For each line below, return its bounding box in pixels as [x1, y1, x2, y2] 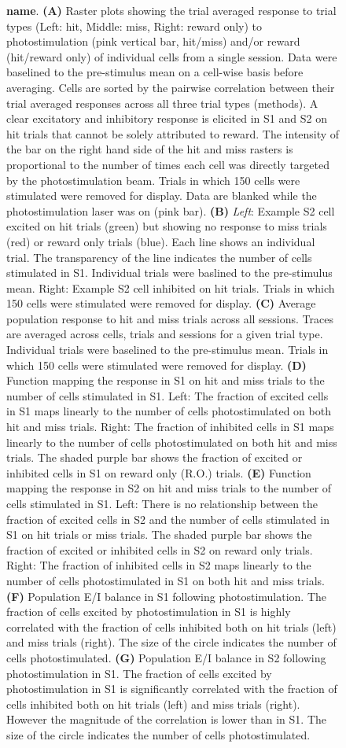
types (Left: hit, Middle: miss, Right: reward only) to [6, 17, 263, 34]
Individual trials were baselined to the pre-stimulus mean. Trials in [6, 341, 329, 358]
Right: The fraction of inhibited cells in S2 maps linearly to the [6, 557, 311, 573]
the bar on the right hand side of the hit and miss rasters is [6, 141, 293, 157]
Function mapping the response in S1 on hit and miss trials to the [6, 372, 325, 389]
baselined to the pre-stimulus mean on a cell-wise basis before [6, 64, 304, 80]
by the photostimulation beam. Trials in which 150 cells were [6, 171, 300, 188]
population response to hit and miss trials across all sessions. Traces [6, 310, 333, 326]
